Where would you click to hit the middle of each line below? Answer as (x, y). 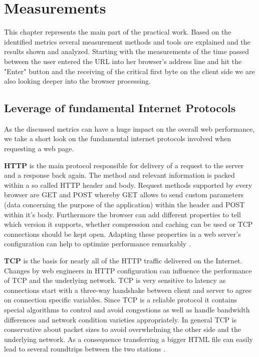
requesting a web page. (39, 148)
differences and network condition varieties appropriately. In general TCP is (120, 319)
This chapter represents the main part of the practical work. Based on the (118, 32)
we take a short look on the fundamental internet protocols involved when (117, 138)
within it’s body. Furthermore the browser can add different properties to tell (122, 214)
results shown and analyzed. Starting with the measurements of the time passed (127, 51)
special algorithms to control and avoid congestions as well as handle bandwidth (127, 309)
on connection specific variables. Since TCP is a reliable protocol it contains (120, 300)
